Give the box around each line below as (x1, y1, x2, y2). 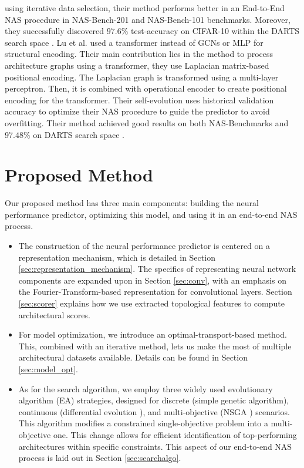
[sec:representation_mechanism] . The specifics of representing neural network (18, 262, 296, 275)
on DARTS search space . (33, 128, 124, 140)
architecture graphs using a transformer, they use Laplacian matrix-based (5, 59, 269, 71)
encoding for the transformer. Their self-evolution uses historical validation (5, 93, 274, 106)
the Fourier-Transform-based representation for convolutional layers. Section (18, 285, 292, 298)
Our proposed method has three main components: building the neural (5, 197, 259, 209)
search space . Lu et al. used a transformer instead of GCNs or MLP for (5, 36, 264, 48)
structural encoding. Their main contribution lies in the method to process (5, 48, 273, 60)
